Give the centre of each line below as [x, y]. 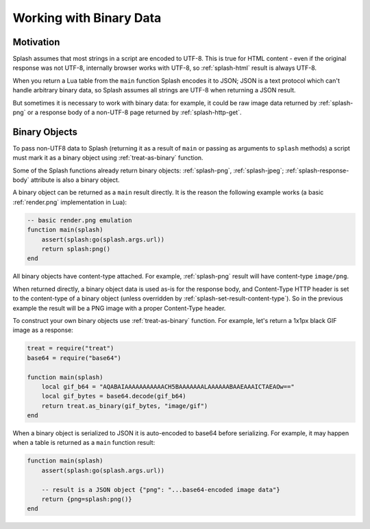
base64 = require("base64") [74, 358]
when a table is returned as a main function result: [84, 443]
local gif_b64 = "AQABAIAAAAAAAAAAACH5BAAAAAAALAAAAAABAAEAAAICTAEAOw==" [168, 386]
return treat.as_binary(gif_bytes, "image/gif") [125, 406]
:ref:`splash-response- [317, 170]
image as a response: [43, 330]
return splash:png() [76, 249]
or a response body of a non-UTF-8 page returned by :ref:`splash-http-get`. [134, 112]
